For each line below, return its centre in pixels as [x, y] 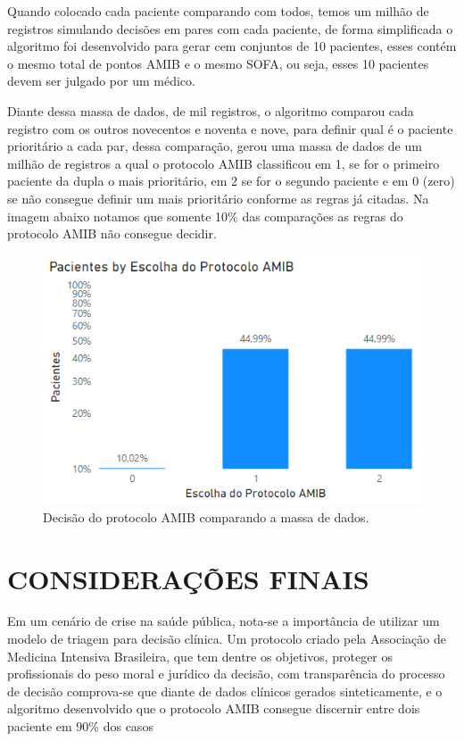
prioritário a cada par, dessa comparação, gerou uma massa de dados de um [215, 146]
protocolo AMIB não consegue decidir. [112, 233]
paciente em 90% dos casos [80, 726]
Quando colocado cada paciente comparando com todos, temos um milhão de [218, 11]
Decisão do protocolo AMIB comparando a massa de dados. [206, 516]
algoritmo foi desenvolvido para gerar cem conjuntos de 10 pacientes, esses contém [232, 46]
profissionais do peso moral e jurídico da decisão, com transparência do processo [226, 674]
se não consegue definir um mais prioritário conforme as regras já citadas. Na [218, 198]
